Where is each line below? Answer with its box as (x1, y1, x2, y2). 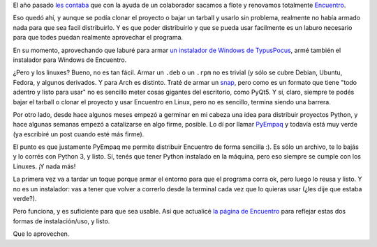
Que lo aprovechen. (13, 230, 70, 238)
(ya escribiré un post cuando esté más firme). (13, 129, 145, 138)
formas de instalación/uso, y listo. (13, 216, 110, 225)
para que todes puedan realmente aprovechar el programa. (13, 33, 184, 42)
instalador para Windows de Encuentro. (13, 56, 127, 64)
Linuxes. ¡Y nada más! (13, 162, 76, 170)
